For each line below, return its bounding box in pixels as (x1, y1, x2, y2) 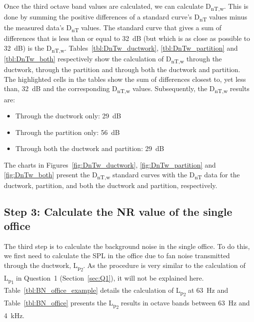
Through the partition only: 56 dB (15, 127, 120, 137)
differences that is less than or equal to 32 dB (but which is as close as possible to (4, 33, 250, 43)
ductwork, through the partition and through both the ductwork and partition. (4, 64, 240, 75)
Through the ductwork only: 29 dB (15, 111, 121, 121)
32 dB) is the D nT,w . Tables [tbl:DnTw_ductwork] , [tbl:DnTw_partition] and (4, 42, 238, 54)
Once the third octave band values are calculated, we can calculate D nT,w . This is (4, 1, 249, 12)
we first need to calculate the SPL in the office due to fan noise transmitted (4, 250, 230, 261)
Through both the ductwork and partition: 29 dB (15, 143, 164, 153)
